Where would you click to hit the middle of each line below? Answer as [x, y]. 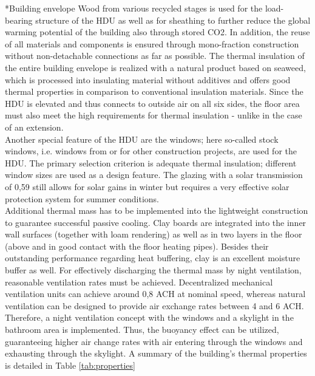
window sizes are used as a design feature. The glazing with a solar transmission [154, 175]
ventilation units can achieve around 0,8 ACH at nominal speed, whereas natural [155, 294]
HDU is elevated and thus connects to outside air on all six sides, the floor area [152, 103]
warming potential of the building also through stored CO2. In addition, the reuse [157, 32]
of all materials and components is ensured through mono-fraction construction [152, 43]
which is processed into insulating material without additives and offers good [148, 79]
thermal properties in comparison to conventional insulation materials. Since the [154, 91]
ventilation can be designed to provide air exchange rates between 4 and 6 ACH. [154, 305]
